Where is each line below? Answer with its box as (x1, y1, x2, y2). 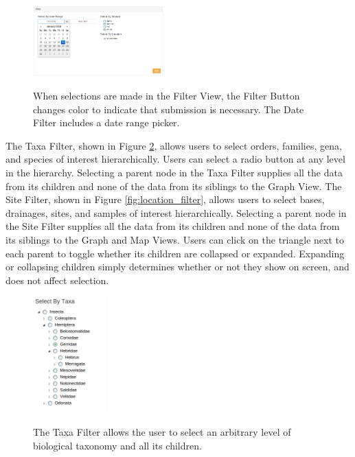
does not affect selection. (5, 272, 109, 287)
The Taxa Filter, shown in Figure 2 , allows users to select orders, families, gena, (5, 138, 342, 152)
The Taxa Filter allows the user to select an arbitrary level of (33, 425, 291, 439)
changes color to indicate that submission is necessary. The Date (33, 102, 304, 116)
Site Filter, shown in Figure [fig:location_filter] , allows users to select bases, (5, 192, 325, 207)
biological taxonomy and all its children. (33, 438, 202, 452)
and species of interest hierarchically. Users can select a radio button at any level (5, 152, 345, 166)
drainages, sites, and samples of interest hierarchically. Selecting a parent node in (5, 205, 347, 220)
